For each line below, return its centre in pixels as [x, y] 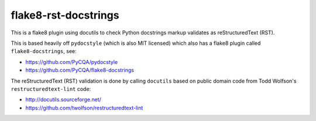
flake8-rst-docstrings [65, 15]
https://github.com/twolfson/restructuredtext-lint [84, 108]
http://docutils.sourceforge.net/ [63, 99]
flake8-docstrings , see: [44, 51]
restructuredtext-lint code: [51, 89]
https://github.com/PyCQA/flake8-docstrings [80, 70]
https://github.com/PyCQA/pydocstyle [72, 62]
